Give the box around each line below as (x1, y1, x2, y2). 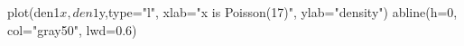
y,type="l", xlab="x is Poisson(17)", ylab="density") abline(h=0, (98, 3, 458, 21)
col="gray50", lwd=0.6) (7, 20, 137, 39)
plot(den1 (7, 3, 60, 21)
